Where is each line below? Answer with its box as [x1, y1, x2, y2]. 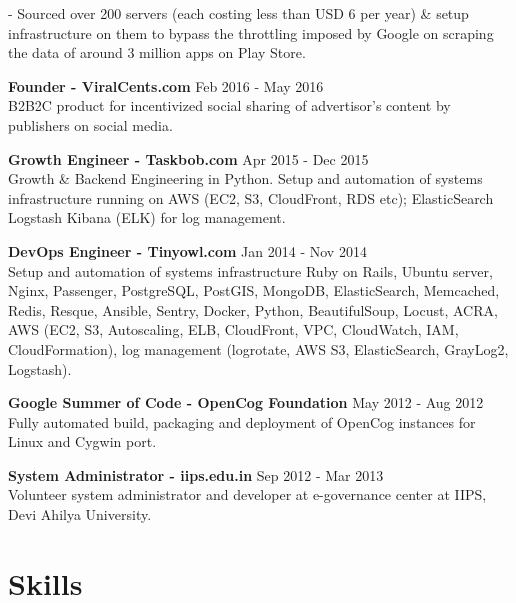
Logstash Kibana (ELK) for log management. [8, 207, 286, 228]
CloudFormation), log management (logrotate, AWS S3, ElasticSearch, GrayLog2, [8, 338, 509, 359]
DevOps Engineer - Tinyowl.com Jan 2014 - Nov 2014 [8, 240, 367, 261]
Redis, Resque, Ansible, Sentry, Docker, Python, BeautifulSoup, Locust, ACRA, [8, 299, 498, 320]
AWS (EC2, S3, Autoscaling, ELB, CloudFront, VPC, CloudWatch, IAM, [8, 319, 459, 340]
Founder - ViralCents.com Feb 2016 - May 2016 [8, 75, 324, 96]
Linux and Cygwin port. [8, 431, 157, 452]
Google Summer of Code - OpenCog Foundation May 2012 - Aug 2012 [8, 392, 484, 413]
